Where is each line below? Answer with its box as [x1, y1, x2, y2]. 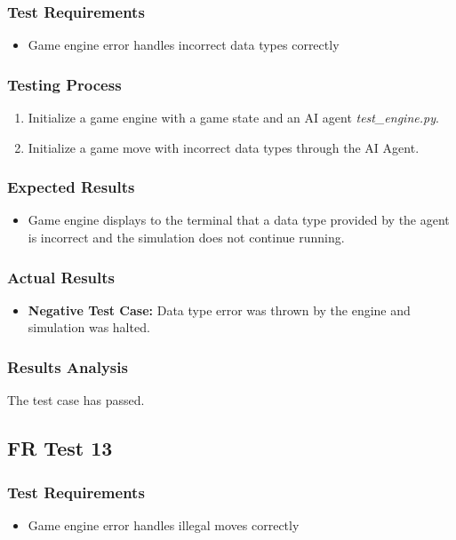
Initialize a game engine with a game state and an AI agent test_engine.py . [28, 108, 439, 127]
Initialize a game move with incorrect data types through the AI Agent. [28, 138, 420, 156]
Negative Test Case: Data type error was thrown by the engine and [28, 300, 411, 319]
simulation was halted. [28, 318, 150, 337]
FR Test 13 [7, 434, 113, 462]
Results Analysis [7, 355, 128, 377]
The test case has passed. [7, 391, 145, 409]
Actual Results [7, 266, 116, 288]
